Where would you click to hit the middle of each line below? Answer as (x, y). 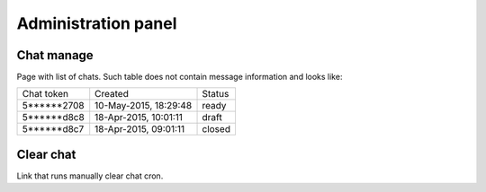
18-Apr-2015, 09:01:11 (140, 129)
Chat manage (55, 55)
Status (216, 94)
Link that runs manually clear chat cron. (90, 176)
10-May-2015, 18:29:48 (144, 106)
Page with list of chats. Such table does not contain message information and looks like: (180, 77)
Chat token (45, 94)
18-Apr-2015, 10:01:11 (139, 118)
